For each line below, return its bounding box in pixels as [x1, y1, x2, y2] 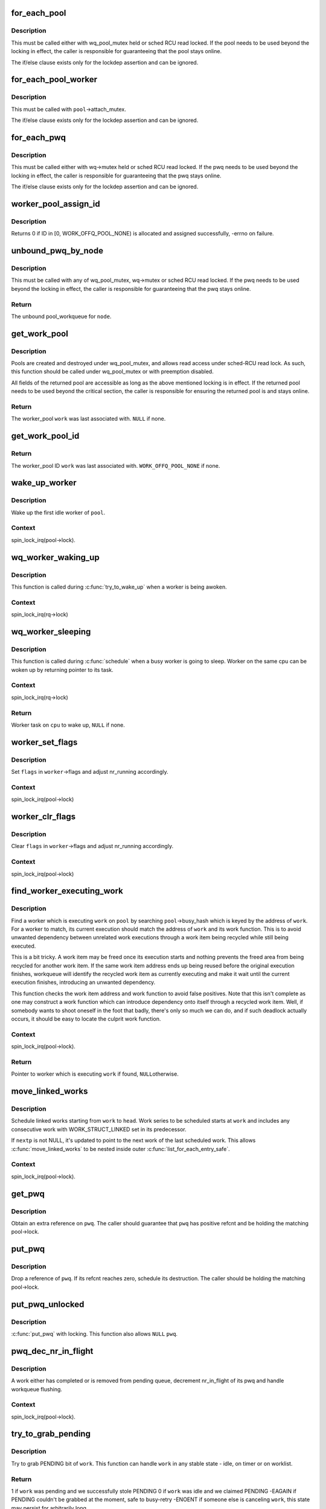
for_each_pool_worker [11, 74, 98, 85]
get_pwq [11, 1188, 45, 1199]
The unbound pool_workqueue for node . [11, 313, 112, 320]
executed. [11, 942, 36, 949]
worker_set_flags [11, 737, 78, 747]
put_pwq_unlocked [11, 1299, 85, 1309]
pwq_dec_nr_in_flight [11, 1346, 94, 1356]
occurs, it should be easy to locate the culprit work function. [11, 1015, 161, 1022]
